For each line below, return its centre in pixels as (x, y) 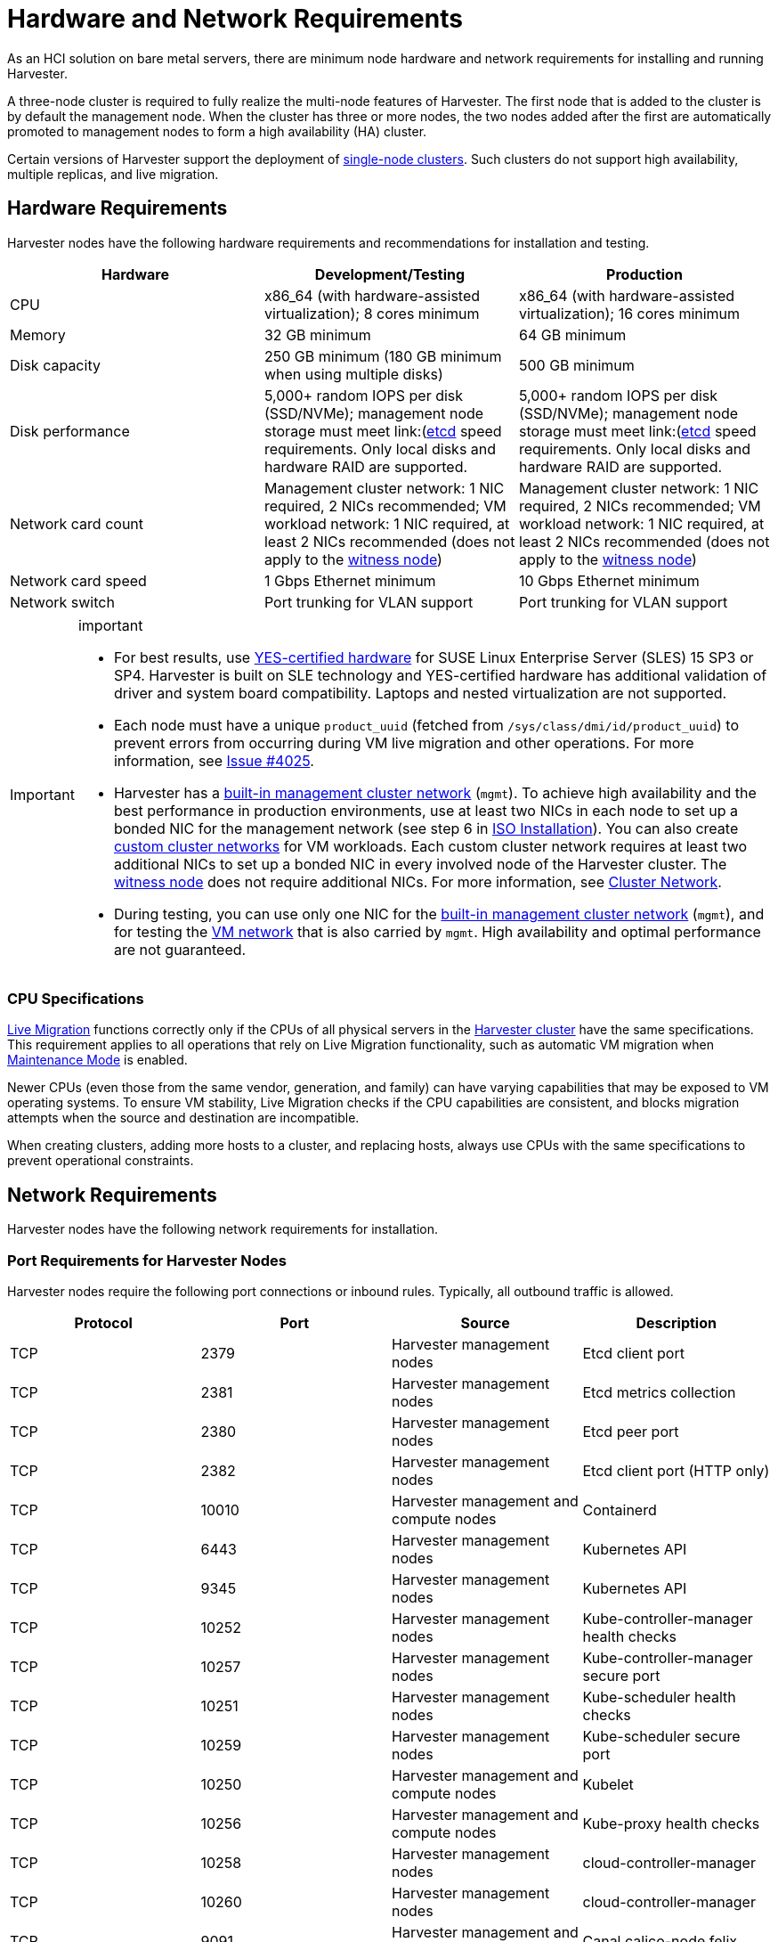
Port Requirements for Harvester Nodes (147, 1260)
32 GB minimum (317, 335)
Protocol (103, 1322)
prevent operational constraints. (101, 1161)
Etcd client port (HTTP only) (676, 1470)
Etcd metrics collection (659, 1392)
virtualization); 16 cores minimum (629, 313)
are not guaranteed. (180, 949)
